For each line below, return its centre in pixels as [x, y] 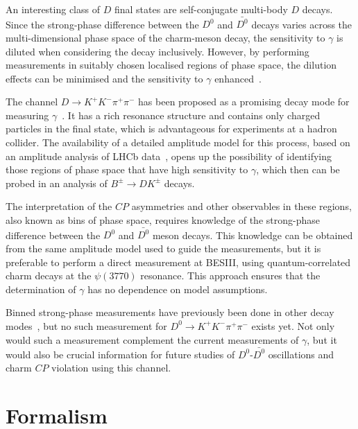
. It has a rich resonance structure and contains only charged [191, 115]
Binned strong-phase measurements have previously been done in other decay [170, 312]
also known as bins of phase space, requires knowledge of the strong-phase [163, 220]
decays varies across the [302, 24]
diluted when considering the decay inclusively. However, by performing [157, 51]
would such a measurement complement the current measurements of [152, 339]
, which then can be [298, 169]
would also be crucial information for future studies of [120, 354]
